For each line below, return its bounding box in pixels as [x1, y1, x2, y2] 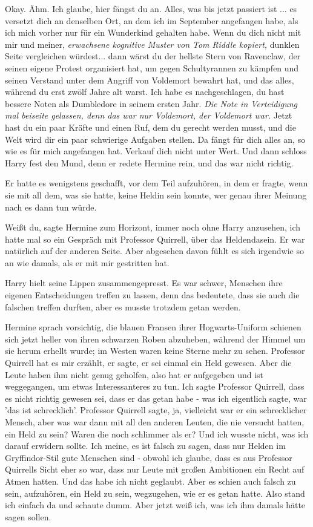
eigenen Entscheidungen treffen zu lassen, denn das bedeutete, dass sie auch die [5, 289, 300, 301]
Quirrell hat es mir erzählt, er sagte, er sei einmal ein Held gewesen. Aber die [5, 356, 292, 369]
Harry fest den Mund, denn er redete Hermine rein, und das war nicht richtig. [5, 156, 294, 169]
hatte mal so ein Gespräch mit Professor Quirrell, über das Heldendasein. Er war [5, 232, 305, 245]
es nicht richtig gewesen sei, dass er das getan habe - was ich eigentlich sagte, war [5, 391, 307, 404]
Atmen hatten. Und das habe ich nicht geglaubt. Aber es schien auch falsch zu [5, 474, 296, 487]
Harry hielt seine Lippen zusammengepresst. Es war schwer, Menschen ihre [5, 277, 283, 289]
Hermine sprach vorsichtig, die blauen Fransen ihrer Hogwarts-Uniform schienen [5, 321, 301, 333]
